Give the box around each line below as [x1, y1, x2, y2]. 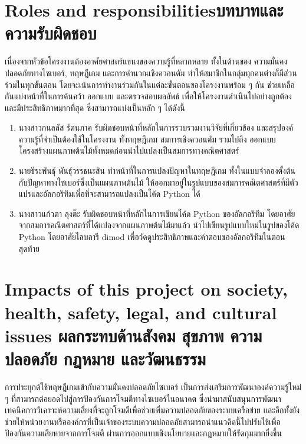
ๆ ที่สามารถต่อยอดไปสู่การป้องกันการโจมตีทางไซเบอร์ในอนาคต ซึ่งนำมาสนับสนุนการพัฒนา [5, 392, 281, 404]
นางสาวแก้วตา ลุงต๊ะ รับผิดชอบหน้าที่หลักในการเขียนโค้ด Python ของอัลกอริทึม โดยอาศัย [18, 207, 295, 219]
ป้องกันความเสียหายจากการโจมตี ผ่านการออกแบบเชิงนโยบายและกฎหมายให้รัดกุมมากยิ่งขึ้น [5, 427, 282, 439]
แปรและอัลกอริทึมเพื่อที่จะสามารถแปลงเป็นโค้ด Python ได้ [18, 187, 200, 200]
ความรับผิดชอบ [5, 21, 97, 45]
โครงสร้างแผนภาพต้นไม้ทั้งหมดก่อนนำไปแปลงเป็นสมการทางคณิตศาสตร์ [18, 144, 239, 157]
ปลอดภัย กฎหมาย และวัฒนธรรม [5, 346, 206, 370]
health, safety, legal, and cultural [5, 300, 277, 324]
